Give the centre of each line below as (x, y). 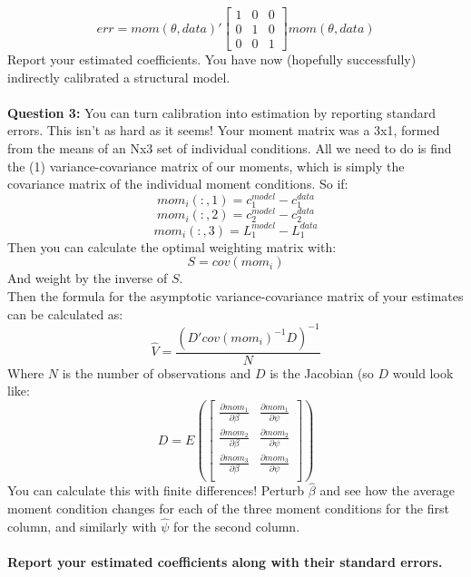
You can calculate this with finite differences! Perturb (156, 490)
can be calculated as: (65, 313)
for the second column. (237, 526)
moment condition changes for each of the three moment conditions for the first (228, 508)
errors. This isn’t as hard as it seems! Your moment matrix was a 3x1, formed (224, 130)
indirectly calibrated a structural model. (119, 77)
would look (423, 372)
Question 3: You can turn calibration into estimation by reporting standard (222, 112)
